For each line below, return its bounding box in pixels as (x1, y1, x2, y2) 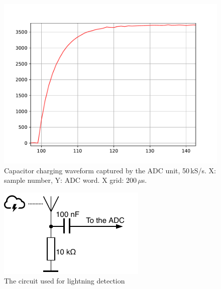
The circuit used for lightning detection (4, 275, 125, 286)
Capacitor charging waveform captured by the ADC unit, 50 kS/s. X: (4, 165, 216, 175)
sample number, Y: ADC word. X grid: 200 (4, 175, 137, 185)
